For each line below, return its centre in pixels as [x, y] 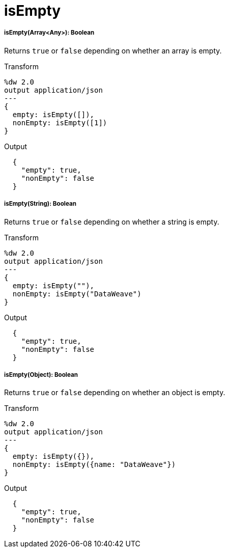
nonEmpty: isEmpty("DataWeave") [77, 294]
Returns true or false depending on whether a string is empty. [112, 222]
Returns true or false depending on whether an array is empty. [113, 50]
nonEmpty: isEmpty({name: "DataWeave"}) [94, 465]
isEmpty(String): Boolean [40, 204]
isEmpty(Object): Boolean [41, 375]
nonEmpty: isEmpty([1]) [60, 122]
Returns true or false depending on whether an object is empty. [115, 393]
